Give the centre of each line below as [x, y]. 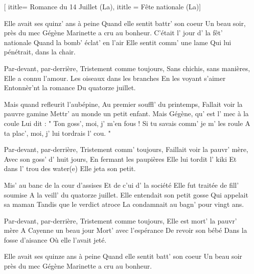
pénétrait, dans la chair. [40, 52]
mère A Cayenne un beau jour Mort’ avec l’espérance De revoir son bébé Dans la [126, 230]
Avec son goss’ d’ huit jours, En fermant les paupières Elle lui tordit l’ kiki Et [120, 159]
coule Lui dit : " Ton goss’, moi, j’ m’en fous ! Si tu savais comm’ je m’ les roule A [127, 123]
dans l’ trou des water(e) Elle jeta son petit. [70, 168]
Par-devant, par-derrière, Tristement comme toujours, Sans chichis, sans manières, [127, 68]
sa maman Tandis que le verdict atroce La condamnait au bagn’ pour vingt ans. [124, 204]
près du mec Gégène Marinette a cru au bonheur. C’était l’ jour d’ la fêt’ [113, 33]
